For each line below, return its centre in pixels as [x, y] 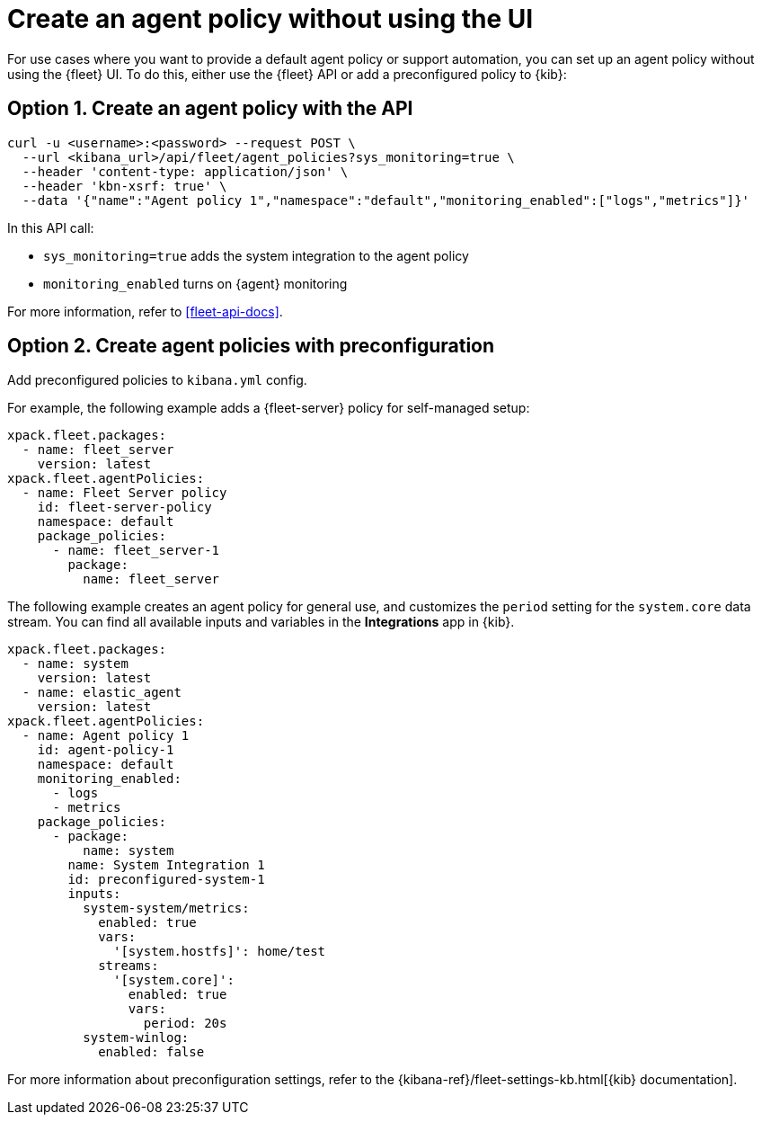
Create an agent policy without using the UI [270, 19]
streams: [128, 966]
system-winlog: [136, 1038]
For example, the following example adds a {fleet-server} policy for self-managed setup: [269, 408]
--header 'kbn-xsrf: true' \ [124, 186]
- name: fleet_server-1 [136, 551]
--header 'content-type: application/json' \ [185, 171]
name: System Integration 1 [166, 865]
